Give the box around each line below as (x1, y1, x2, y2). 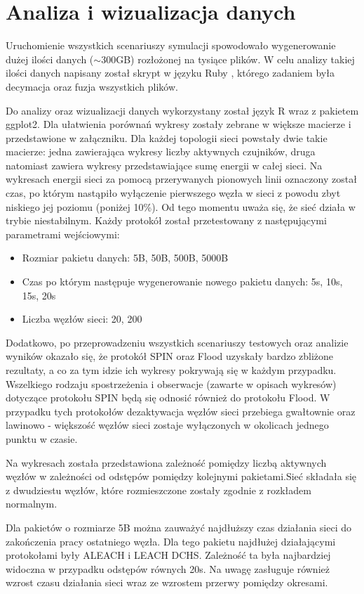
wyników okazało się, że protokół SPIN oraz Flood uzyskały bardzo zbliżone (6, 349, 334, 363)
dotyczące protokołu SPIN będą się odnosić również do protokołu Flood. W (6, 390, 330, 405)
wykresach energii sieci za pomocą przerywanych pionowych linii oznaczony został (6, 172, 357, 186)
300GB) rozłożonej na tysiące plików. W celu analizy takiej (101, 51, 355, 66)
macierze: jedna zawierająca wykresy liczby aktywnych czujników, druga (6, 144, 316, 159)
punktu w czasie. (6, 431, 78, 446)
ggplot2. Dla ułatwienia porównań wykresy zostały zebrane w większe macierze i (6, 117, 351, 131)
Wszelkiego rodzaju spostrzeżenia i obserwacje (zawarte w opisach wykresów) (6, 376, 337, 391)
